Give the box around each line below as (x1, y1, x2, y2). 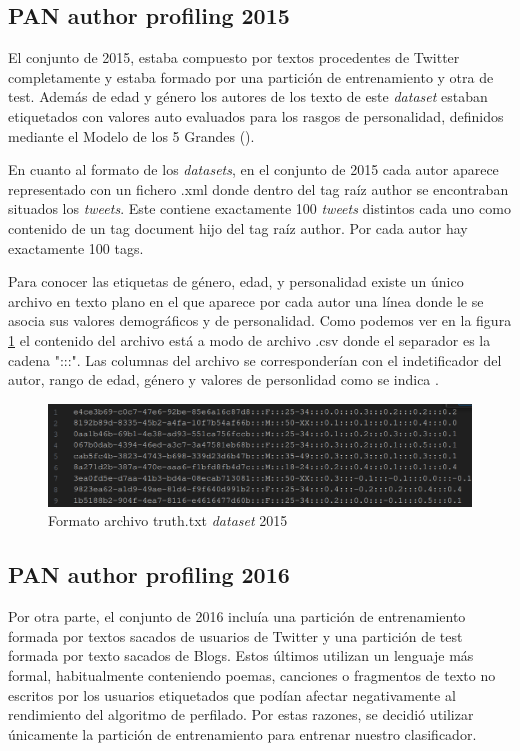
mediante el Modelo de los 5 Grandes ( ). (8, 125, 255, 146)
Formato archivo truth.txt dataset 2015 (48, 510, 288, 531)
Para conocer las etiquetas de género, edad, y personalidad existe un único (8, 271, 464, 292)
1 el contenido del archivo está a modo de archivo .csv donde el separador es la (8, 329, 491, 350)
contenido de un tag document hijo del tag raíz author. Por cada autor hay (8, 217, 468, 238)
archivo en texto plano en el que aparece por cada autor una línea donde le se (8, 290, 484, 311)
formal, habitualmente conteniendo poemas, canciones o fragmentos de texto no (8, 664, 496, 685)
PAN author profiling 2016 (8, 559, 290, 590)
